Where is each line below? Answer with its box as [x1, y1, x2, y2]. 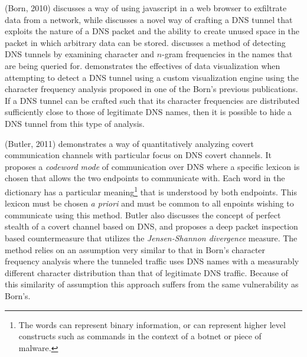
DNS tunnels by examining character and [5, 48, 155, 60]
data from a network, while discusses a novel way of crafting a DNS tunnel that [5, 13, 293, 25]
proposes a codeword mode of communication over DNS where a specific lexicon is [5, 160, 300, 172]
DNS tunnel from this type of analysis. [5, 117, 145, 129]
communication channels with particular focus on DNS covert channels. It [5, 149, 272, 161]
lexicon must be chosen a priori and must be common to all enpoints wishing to [5, 197, 294, 209]
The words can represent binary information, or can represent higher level [18, 318, 286, 330]
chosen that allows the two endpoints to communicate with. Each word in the [5, 172, 285, 184]
